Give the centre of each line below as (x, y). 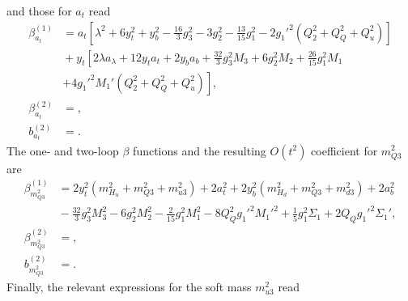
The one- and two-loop (63, 150)
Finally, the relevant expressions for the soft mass (129, 286)
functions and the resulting (200, 150)
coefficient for (344, 150)
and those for (39, 11)
